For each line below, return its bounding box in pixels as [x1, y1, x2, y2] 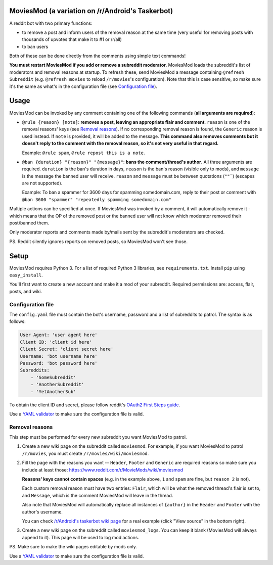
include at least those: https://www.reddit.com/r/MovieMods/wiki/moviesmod [22, 466, 184, 473]
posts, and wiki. [9, 288, 42, 294]
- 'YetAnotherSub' [30, 389, 76, 394]
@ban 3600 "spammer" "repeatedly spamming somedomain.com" [22, 197, 172, 202]
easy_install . [9, 272, 43, 278]
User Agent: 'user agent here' [20, 332, 98, 338]
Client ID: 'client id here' [20, 339, 93, 345]
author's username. [22, 508, 63, 515]
